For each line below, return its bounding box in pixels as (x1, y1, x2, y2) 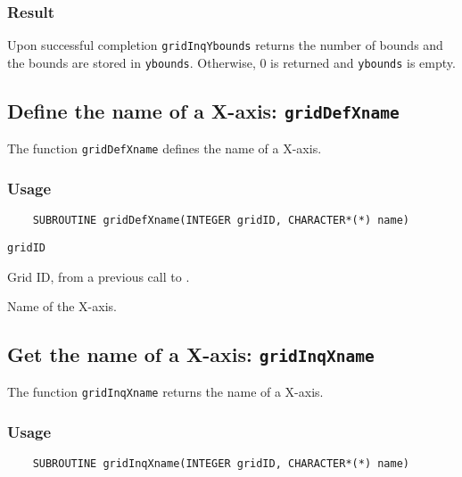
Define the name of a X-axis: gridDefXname (7, 96, 400, 124)
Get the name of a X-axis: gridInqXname (7, 341, 375, 368)
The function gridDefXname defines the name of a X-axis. (7, 139, 322, 158)
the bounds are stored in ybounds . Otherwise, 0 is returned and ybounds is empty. (7, 53, 456, 71)
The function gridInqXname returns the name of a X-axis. (7, 382, 324, 401)
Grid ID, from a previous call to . (7, 267, 190, 285)
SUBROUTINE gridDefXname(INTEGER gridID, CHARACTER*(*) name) (32, 214, 410, 227)
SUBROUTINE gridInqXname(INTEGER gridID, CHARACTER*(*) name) (32, 457, 410, 471)
